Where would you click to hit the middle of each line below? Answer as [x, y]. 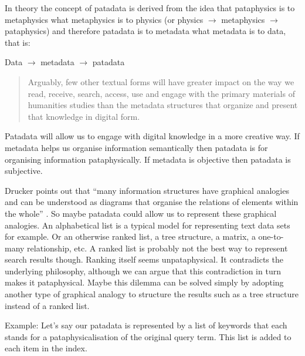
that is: [18, 42]
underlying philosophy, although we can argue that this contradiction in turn [143, 271]
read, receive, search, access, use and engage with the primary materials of [161, 93]
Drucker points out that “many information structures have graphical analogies [147, 190]
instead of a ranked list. [47, 305]
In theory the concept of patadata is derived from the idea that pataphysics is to [150, 8]
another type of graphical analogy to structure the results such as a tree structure [152, 294]
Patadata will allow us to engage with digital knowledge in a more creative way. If [152, 136]
